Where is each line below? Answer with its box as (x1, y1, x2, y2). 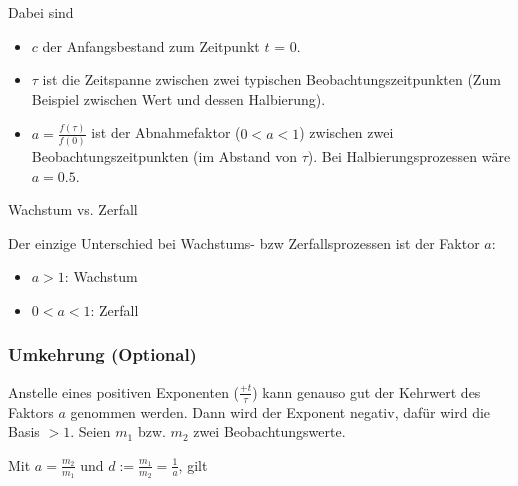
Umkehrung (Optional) (8, 342, 197, 367)
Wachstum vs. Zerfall (8, 199, 138, 220)
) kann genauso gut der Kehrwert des (252, 381, 481, 402)
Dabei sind (8, 2, 74, 22)
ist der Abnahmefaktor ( (91, 122, 241, 143)
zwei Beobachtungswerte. (193, 421, 346, 442)
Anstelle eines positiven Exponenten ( (8, 381, 240, 402)
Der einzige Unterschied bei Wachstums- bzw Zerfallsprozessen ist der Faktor (8, 232, 480, 253)
